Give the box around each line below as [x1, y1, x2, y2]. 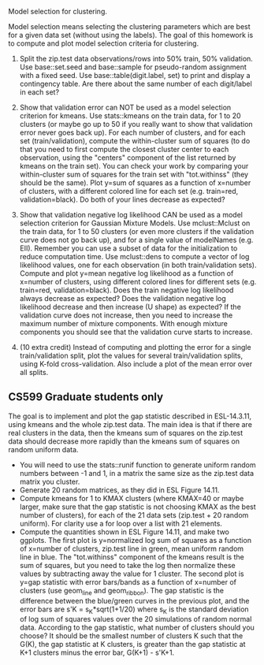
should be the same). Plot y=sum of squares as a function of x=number [19, 178, 251, 188]
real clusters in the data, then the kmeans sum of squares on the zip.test [8, 428, 244, 437]
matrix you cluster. [19, 477, 80, 486]
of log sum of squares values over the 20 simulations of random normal [19, 615, 252, 624]
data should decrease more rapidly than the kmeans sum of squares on [8, 437, 240, 446]
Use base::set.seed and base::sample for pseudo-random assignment [19, 62, 247, 72]
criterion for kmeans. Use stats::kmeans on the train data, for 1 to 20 [19, 111, 242, 121]
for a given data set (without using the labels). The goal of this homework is [8, 31, 254, 39]
